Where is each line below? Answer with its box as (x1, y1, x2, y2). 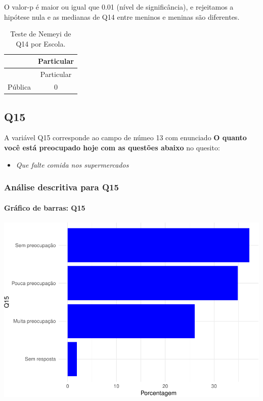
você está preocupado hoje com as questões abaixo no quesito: (4, 142, 220, 152)
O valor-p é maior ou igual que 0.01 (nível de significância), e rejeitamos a (4, 2, 234, 12)
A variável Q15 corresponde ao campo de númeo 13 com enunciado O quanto (4, 132, 247, 143)
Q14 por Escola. (16, 38, 66, 49)
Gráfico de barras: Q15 (4, 202, 85, 213)
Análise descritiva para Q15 (4, 181, 119, 193)
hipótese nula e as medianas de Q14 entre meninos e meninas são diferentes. (4, 11, 240, 22)
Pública (8, 82, 31, 92)
